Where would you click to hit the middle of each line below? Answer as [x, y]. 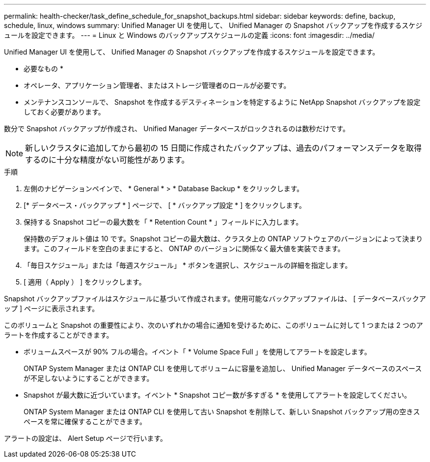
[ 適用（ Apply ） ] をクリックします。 [85, 282]
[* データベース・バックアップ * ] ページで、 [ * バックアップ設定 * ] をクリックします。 [165, 205]
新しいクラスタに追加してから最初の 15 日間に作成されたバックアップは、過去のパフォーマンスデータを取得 [223, 148]
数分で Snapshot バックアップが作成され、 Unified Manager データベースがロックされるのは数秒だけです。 [177, 129]
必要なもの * [43, 69]
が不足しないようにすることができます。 [89, 378]
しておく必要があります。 [64, 112]
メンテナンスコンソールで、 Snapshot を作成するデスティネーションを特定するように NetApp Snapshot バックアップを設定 [222, 102]
